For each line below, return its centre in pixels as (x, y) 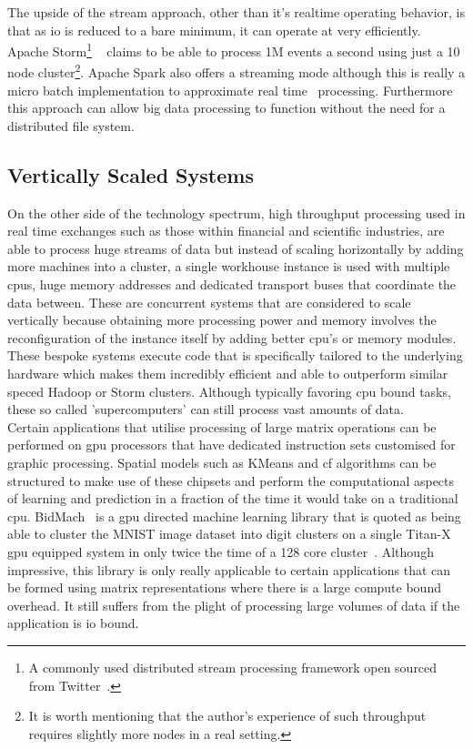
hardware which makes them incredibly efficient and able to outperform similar (228, 374)
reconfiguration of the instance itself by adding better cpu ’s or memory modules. (232, 337)
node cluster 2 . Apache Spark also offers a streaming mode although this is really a (236, 71)
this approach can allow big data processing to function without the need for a (226, 108)
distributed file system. (71, 125)
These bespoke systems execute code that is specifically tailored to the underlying (235, 355)
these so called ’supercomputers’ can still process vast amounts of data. (206, 409)
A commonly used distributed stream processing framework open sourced (233, 667)
